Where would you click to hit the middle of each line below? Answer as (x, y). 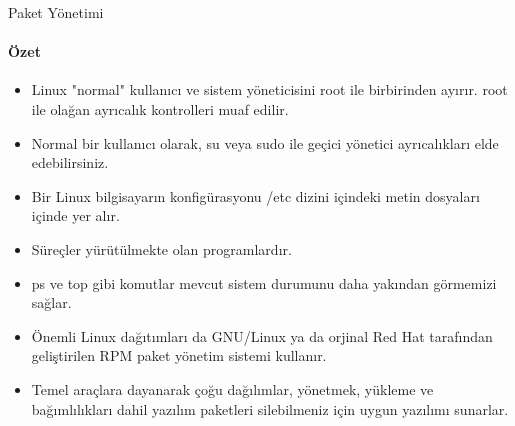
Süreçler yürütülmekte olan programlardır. (161, 248)
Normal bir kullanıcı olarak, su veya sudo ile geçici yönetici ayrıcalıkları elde (265, 142)
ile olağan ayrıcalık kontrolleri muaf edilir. (160, 108)
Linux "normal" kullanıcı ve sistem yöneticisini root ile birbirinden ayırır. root (269, 89)
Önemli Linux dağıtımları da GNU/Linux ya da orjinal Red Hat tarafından (262, 335)
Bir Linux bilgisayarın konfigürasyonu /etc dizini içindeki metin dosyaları (255, 195)
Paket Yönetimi (56, 12)
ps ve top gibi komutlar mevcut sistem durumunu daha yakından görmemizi (264, 282)
